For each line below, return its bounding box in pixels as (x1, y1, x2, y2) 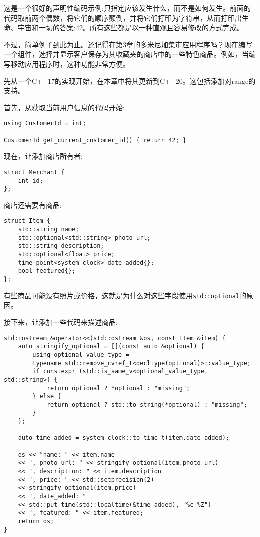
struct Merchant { (4, 168, 65, 176)
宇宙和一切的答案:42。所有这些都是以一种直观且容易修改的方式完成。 (17, 22, 244, 33)
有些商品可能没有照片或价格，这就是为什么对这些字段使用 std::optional (4, 290, 240, 300)
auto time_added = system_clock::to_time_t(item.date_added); (18, 434, 230, 442)
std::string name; (18, 226, 79, 233)
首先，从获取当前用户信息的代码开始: (4, 102, 125, 112)
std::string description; (18, 242, 104, 250)
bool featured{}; (18, 267, 76, 275)
